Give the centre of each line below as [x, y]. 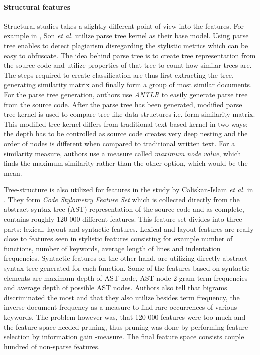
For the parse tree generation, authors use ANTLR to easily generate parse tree [126, 94]
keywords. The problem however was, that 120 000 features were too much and [125, 317]
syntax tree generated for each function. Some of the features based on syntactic [127, 268]
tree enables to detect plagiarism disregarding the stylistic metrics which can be [126, 45]
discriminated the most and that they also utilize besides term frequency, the [122, 297]
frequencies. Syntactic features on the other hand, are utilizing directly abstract [126, 258]
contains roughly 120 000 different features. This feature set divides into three [123, 219]
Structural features [37, 6]
